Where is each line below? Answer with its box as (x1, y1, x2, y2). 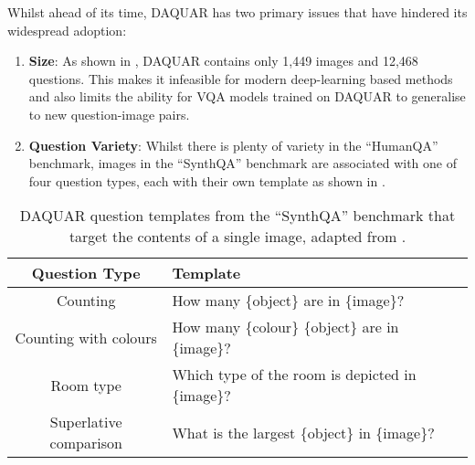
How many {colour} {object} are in (172, 316, 399, 338)
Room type (50, 374, 121, 396)
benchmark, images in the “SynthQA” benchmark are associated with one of (28, 153, 457, 173)
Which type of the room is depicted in (172, 364, 417, 386)
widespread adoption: (7, 20, 127, 39)
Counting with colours (15, 326, 157, 348)
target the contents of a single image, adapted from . (69, 226, 406, 248)
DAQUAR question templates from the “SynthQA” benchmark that (19, 205, 456, 227)
